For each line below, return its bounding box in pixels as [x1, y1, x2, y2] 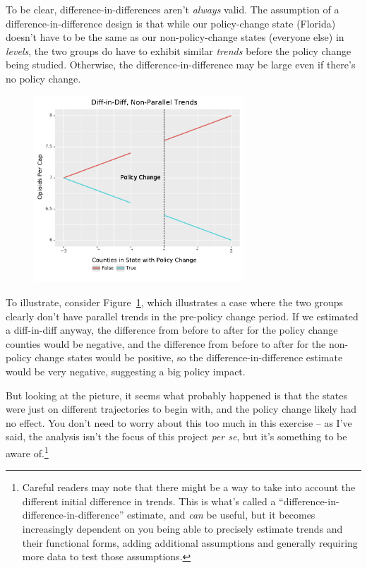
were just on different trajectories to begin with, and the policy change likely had [6, 401, 356, 416]
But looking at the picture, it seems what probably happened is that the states [6, 387, 348, 402]
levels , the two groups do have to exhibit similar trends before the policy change [6, 43, 351, 58]
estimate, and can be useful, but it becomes [127, 507, 315, 522]
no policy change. [6, 71, 81, 85]
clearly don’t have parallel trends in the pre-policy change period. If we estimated [6, 308, 359, 323]
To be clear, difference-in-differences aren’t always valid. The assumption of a [6, 2, 339, 16]
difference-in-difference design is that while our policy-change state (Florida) [6, 16, 336, 30]
